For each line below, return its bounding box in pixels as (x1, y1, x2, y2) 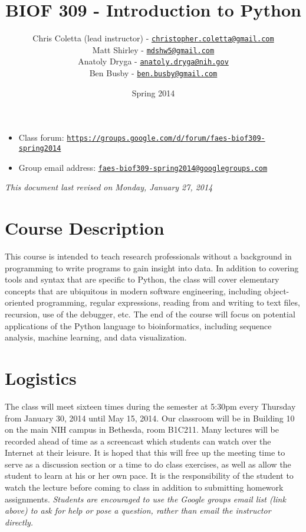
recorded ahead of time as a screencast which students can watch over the (5, 434, 271, 447)
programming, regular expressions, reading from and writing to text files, (37, 296, 300, 309)
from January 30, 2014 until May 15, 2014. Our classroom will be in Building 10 (5, 411, 295, 424)
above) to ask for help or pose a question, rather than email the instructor (5, 504, 271, 517)
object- (264, 284, 289, 297)
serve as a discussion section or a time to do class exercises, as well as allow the (5, 458, 291, 470)
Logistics (5, 365, 77, 390)
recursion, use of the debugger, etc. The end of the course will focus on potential (5, 308, 295, 320)
